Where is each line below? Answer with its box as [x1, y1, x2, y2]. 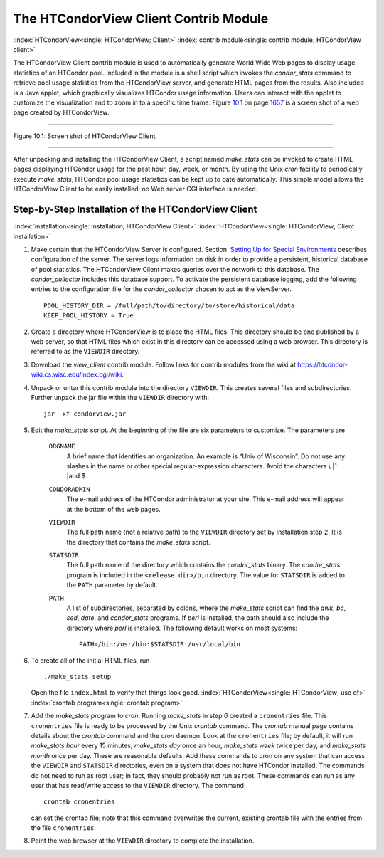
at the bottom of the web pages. [66, 505, 161, 513]
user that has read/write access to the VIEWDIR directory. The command [31, 781, 245, 789]
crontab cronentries [43, 798, 115, 806]
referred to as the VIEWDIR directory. [31, 347, 140, 356]
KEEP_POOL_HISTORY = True [43, 312, 134, 320]
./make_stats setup [43, 673, 112, 680]
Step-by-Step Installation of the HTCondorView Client [13, 204, 257, 216]
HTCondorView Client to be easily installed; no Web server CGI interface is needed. [13, 185, 258, 194]
